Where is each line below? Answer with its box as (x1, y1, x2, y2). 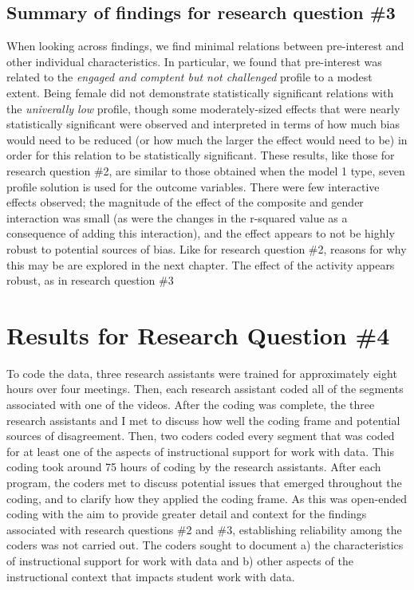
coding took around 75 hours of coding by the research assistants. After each (6, 458, 381, 475)
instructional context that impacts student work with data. (6, 568, 295, 584)
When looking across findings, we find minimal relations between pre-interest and (6, 37, 404, 54)
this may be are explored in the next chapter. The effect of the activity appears (6, 256, 395, 273)
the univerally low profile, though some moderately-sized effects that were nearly (6, 100, 400, 116)
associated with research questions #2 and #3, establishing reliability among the (6, 521, 402, 537)
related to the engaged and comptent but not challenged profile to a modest (6, 69, 373, 85)
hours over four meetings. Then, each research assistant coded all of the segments (6, 380, 404, 397)
